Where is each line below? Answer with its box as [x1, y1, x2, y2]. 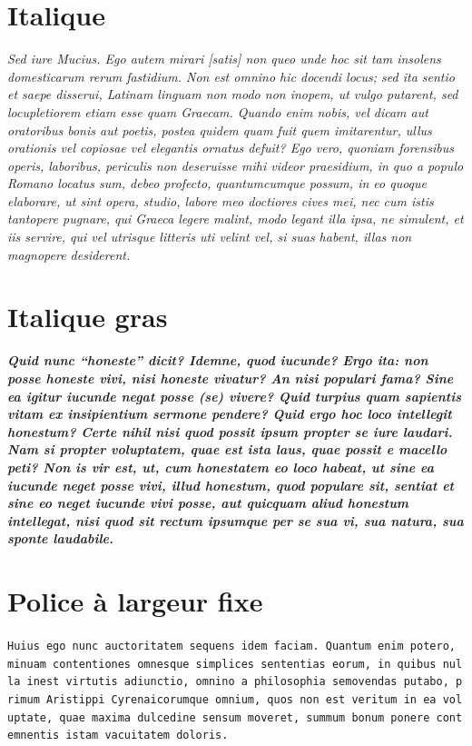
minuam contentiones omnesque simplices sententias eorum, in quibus [7, 657, 437, 671]
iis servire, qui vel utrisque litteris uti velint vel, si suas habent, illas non [7, 227, 412, 246]
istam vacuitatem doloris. [65, 729, 229, 742]
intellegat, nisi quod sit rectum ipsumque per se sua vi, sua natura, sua [7, 511, 464, 530]
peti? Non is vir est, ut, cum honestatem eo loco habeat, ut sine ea [7, 457, 434, 476]
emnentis [7, 729, 60, 742]
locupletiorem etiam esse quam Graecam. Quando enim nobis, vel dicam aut [7, 102, 428, 121]
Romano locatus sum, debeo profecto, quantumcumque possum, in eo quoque [7, 174, 427, 193]
